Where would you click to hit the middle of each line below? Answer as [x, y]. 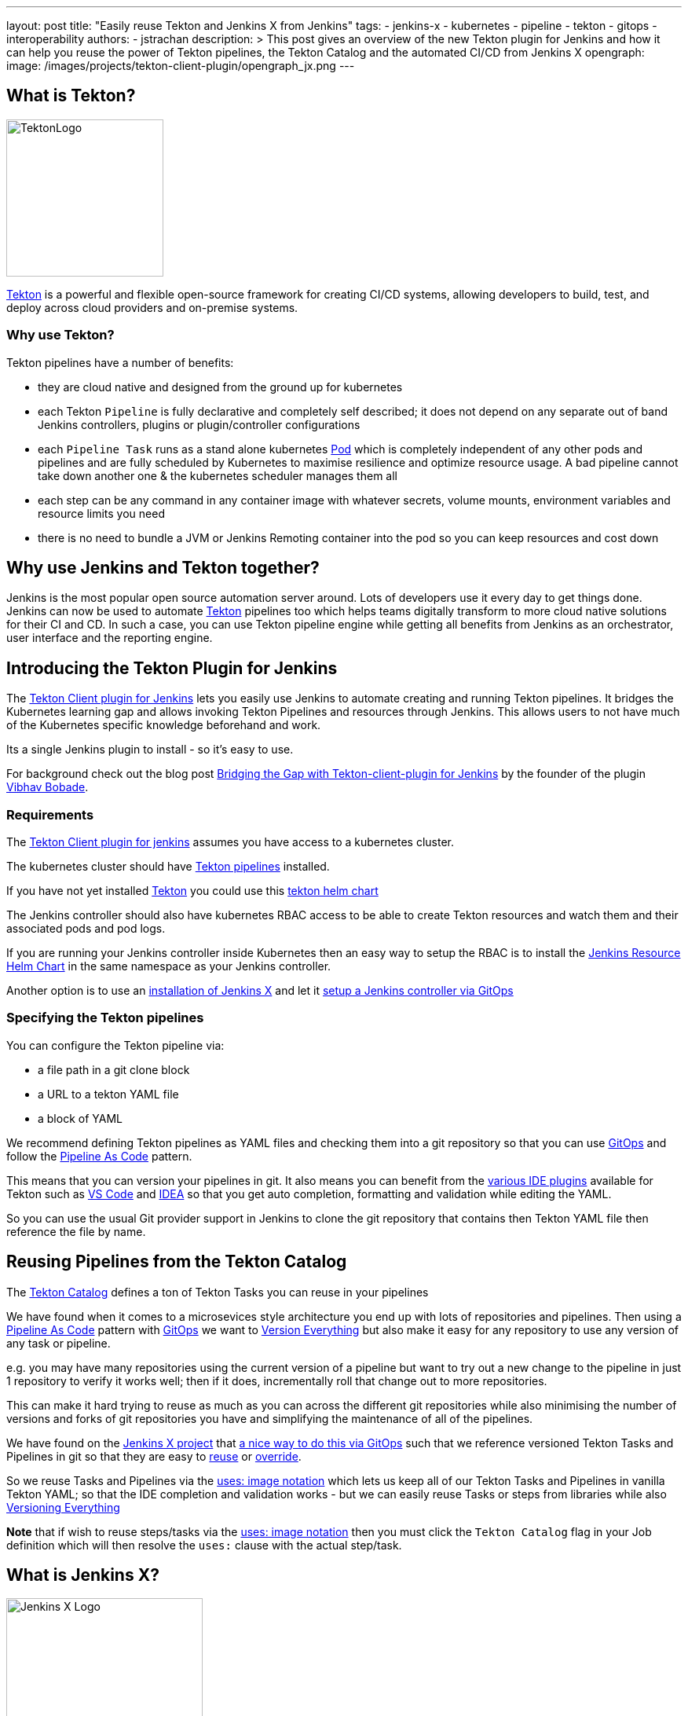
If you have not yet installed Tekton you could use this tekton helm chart [192, 891]
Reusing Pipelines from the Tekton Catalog [177, 1262]
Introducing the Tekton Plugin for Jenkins [172, 668]
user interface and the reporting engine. [110, 638]
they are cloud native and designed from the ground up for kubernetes [220, 387]
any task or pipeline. [59, 1343]
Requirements [50, 814]
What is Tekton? [71, 96]
